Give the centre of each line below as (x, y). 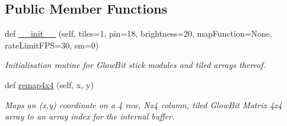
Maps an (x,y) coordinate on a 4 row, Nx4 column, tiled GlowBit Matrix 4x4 (143, 104)
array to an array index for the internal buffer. (90, 116)
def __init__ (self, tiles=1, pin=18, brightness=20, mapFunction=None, (138, 33)
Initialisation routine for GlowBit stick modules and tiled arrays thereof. (135, 65)
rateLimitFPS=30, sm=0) (52, 45)
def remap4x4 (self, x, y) (49, 84)
